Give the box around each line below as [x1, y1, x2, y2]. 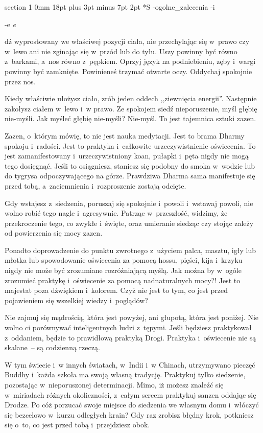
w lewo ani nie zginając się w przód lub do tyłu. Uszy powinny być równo [5, 45, 237, 56]
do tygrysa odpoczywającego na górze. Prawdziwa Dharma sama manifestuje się [5, 170, 255, 181]
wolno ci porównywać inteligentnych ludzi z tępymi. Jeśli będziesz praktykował [5, 322, 252, 333]
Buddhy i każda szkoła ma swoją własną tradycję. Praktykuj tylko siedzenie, [5, 369, 246, 380]
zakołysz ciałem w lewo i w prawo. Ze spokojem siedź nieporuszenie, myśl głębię [5, 103, 257, 113]
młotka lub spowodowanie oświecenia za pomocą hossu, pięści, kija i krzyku [5, 255, 243, 265]
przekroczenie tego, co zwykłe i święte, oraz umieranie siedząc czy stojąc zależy [5, 217, 254, 228]
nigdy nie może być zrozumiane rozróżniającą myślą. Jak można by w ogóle [5, 265, 242, 276]
